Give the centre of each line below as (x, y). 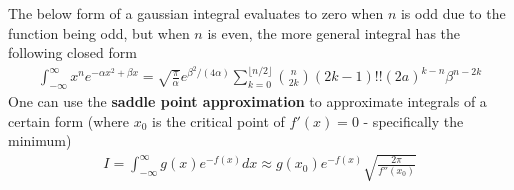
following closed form (72, 52)
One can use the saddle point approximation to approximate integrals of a (247, 101)
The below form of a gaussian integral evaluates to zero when (196, 13)
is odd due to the (453, 13)
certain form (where (69, 120)
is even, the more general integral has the (334, 32)
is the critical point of (218, 120)
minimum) (40, 140)
